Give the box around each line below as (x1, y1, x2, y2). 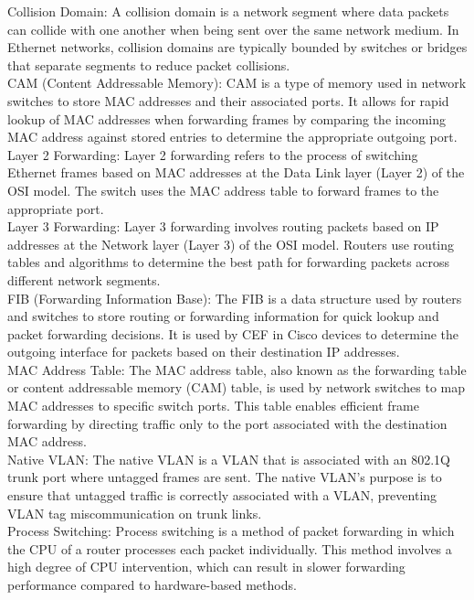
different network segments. (7, 270, 161, 289)
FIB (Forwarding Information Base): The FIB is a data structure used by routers (7, 288, 462, 307)
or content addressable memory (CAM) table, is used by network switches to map (7, 378, 466, 397)
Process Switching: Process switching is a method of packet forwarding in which (7, 521, 455, 541)
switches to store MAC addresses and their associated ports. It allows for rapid (7, 91, 449, 110)
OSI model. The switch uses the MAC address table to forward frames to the (7, 180, 439, 199)
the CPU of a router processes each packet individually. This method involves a (7, 539, 452, 558)
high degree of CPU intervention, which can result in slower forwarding (7, 557, 406, 576)
